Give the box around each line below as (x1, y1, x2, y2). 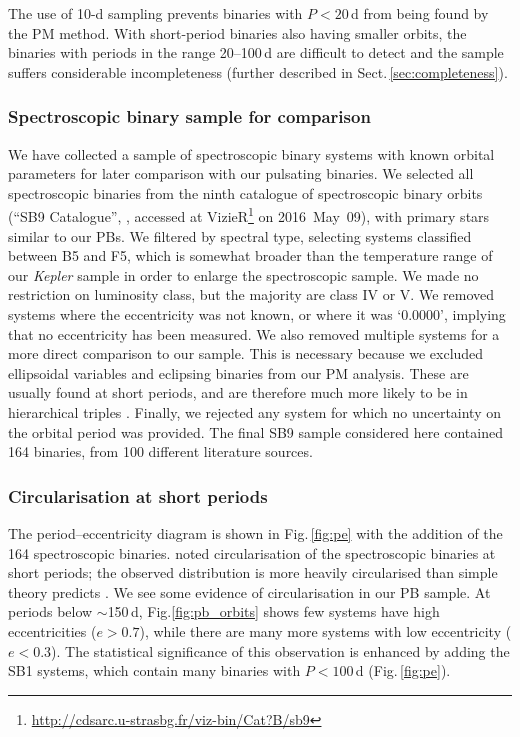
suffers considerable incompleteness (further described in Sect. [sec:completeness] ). (8, 61, 508, 82)
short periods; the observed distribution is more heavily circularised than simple (8, 562, 498, 583)
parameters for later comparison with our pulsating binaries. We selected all (8, 163, 474, 184)
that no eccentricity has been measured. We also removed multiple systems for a (8, 323, 500, 344)
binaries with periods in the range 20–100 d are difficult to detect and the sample (8, 42, 504, 63)
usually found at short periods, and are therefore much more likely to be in (8, 382, 468, 403)
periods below (8, 601, 93, 622)
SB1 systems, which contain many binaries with (8, 660, 301, 681)
